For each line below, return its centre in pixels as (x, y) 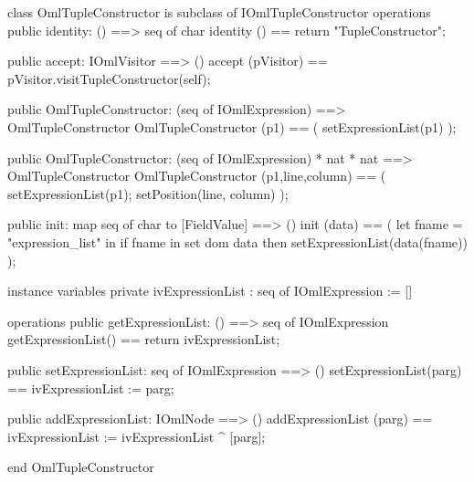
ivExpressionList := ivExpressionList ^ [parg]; (137, 436)
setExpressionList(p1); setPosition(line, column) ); (148, 193)
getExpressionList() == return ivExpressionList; (144, 339)
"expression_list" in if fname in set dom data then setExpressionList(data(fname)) (237, 241)
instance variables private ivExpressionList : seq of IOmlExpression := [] (210, 291)
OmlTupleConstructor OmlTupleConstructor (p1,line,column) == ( (197, 176)
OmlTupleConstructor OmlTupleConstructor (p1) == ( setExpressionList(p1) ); (232, 126)
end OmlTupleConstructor (81, 467)
